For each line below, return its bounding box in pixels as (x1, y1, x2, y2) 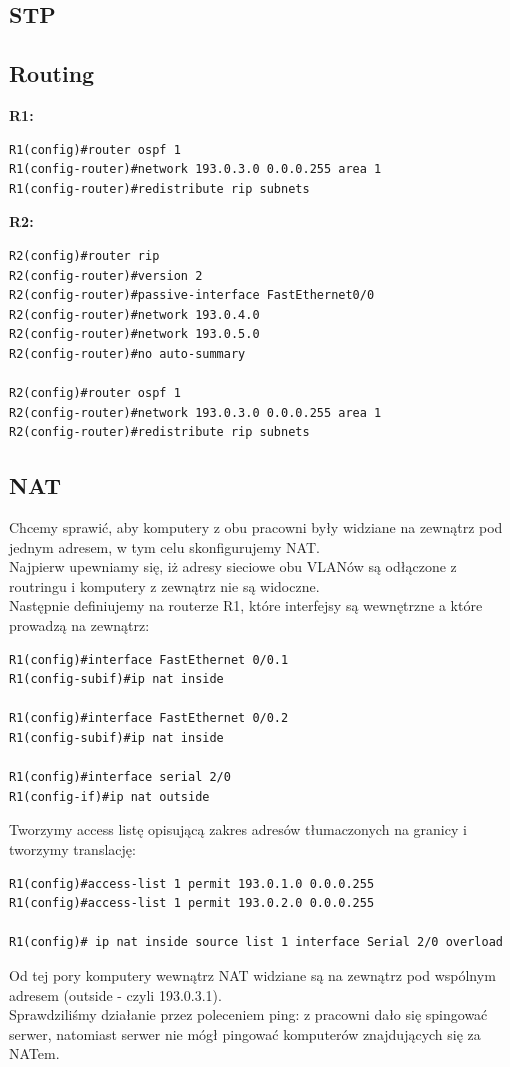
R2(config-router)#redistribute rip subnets (9, 425, 310, 440)
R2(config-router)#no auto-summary (9, 346, 246, 361)
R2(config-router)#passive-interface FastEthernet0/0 (9, 288, 375, 303)
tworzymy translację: (9, 839, 136, 859)
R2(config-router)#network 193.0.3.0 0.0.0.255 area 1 (9, 405, 382, 420)
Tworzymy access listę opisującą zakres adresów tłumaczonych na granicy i (9, 819, 467, 840)
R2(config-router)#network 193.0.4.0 (9, 307, 260, 322)
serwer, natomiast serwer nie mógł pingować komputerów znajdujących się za (9, 1023, 481, 1044)
